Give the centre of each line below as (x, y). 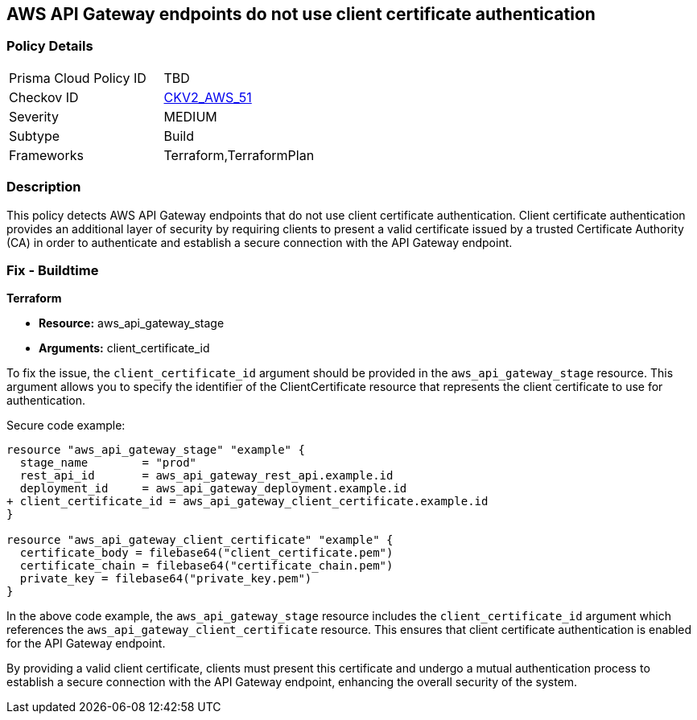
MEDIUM (190, 116)
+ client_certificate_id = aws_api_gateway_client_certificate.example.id (247, 502)
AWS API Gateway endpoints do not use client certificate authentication (301, 14)
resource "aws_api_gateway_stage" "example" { (156, 450)
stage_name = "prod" (108, 463)
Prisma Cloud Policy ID (78, 78)
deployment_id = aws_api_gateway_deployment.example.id (213, 489)
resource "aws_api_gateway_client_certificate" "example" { (200, 540)
